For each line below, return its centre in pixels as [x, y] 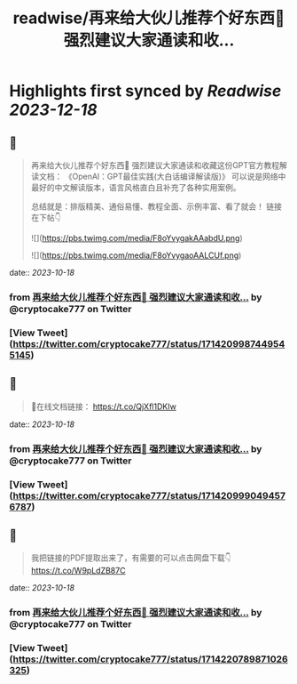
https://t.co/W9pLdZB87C [78, 571]
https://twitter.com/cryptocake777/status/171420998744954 [149, 343]
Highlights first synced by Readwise [145, 91]
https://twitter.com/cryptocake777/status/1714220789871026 [150, 659]
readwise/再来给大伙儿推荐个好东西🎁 [149, 18]
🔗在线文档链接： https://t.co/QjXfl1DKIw [104, 406]
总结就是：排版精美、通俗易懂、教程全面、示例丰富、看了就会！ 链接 [156, 206]
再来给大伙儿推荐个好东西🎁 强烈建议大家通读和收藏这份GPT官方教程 [155, 165]
